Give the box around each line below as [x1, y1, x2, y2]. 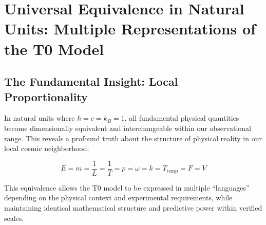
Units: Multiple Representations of [4, 18, 256, 39]
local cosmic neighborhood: [4, 143, 89, 154]
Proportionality [4, 88, 88, 104]
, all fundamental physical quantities [124, 113, 239, 123]
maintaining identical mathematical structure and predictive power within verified [4, 202, 262, 213]
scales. [4, 212, 24, 223]
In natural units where [4, 113, 75, 123]
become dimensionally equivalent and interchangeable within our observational [4, 122, 251, 133]
